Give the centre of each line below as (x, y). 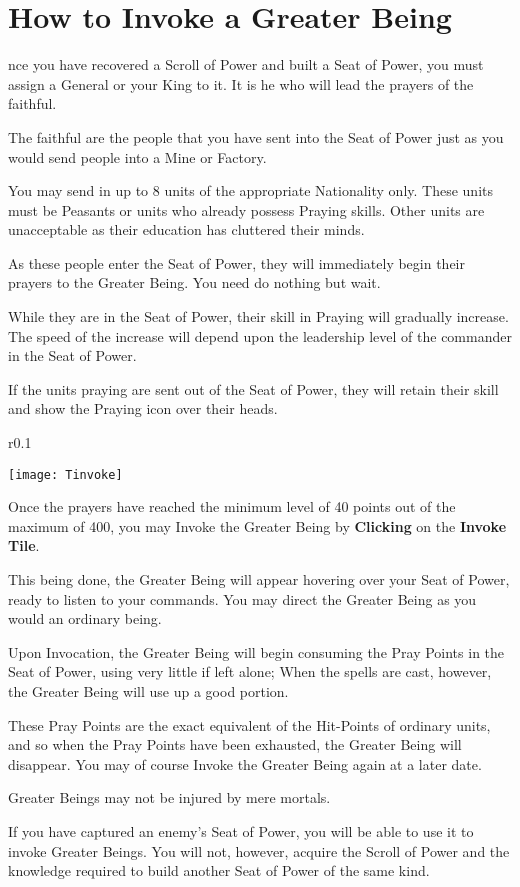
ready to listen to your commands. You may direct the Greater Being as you (242, 598)
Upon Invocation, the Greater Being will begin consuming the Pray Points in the (256, 651)
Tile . (24, 545)
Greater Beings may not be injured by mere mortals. (169, 797)
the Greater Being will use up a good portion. (148, 691)
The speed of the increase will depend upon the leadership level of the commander (260, 335)
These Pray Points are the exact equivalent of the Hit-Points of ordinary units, (249, 724)
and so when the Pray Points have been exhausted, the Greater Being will (235, 744)
